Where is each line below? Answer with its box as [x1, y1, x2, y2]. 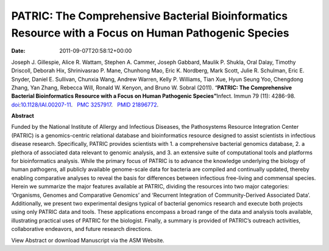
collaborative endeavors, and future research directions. [11, 225, 152, 233]
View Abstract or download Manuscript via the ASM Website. [11, 236, 164, 244]
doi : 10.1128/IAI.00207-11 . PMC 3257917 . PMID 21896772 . [11, 101, 159, 108]
